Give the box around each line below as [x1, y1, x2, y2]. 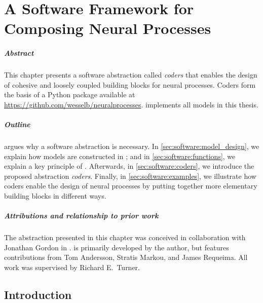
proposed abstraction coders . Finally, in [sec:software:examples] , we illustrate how [4, 170, 256, 181]
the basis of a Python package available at [4, 89, 135, 100]
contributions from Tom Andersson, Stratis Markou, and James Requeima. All [4, 252, 248, 262]
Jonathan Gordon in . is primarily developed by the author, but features [4, 242, 229, 252]
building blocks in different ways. [4, 191, 106, 201]
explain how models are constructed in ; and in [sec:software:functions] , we [4, 150, 236, 161]
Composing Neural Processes [4, 18, 211, 39]
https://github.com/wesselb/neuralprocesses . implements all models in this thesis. [4, 99, 258, 109]
